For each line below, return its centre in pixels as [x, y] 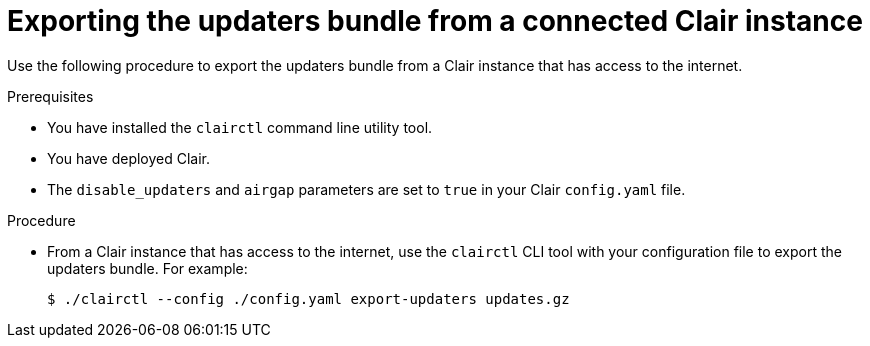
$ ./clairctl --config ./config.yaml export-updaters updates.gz [308, 298]
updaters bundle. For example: [147, 268]
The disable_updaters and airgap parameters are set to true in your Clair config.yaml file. [366, 189]
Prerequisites [50, 96]
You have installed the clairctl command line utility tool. [240, 127]
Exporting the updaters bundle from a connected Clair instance [435, 21]
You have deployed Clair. [129, 158]
